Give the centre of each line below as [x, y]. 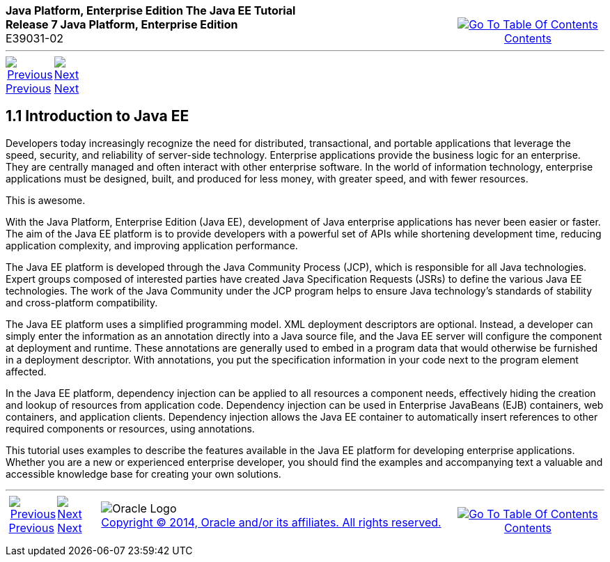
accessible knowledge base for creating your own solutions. [143, 474]
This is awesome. [46, 200]
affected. [26, 371]
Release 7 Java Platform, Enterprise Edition [122, 24]
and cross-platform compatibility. [82, 302]
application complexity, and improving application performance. [152, 245]
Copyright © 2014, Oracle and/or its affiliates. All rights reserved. [271, 522]
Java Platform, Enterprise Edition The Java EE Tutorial [151, 10]
